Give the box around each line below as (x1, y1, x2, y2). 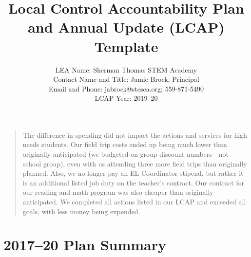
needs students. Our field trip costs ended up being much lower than (22, 139, 227, 149)
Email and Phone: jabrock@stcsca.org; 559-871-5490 (49, 83, 204, 93)
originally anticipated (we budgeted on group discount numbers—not (22, 149, 229, 159)
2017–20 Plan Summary (3, 235, 166, 255)
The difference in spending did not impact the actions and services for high (22, 129, 247, 140)
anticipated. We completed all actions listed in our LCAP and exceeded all (22, 197, 246, 207)
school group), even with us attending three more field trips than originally (22, 158, 247, 168)
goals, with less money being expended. (22, 206, 140, 216)
